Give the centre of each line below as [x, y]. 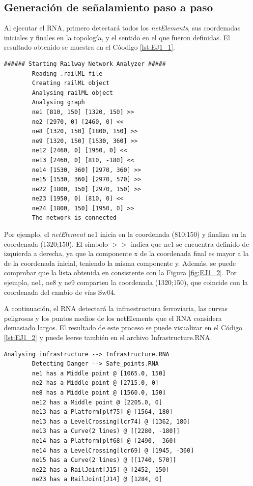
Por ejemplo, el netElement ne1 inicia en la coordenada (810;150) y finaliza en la [125, 234]
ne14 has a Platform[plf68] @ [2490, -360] [104, 441]
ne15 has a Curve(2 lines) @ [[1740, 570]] [104, 460]
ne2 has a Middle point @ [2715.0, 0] [95, 383]
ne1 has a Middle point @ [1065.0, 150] [99, 373]
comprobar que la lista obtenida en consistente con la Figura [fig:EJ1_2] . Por [120, 272]
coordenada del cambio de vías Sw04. [60, 292]
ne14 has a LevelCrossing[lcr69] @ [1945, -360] [113, 450]
